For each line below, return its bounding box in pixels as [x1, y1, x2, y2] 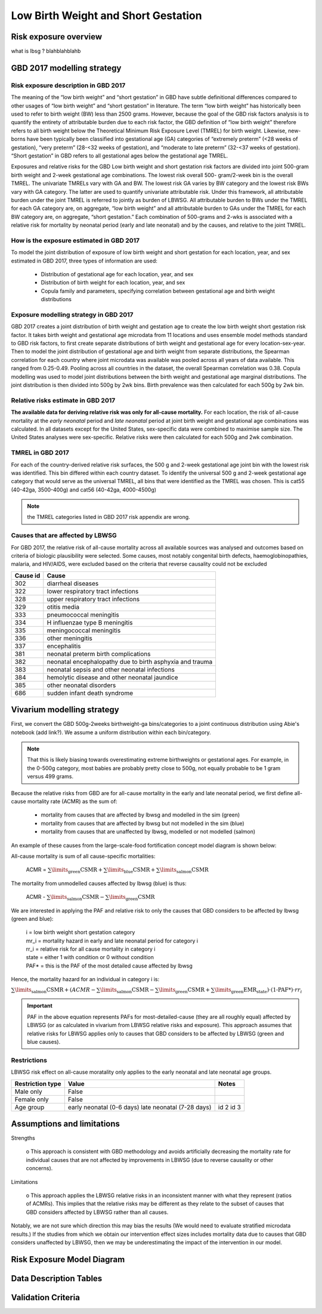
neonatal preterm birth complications [47, 650, 151, 658]
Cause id [14, 571, 41, 580]
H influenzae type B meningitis [47, 618, 133, 626]
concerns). [26, 1165, 53, 1172]
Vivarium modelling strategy [11, 704, 119, 715]
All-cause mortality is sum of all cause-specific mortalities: [11, 852, 156, 859]
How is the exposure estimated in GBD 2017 [11, 236, 140, 245]
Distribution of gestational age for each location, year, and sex [41, 271, 194, 277]
